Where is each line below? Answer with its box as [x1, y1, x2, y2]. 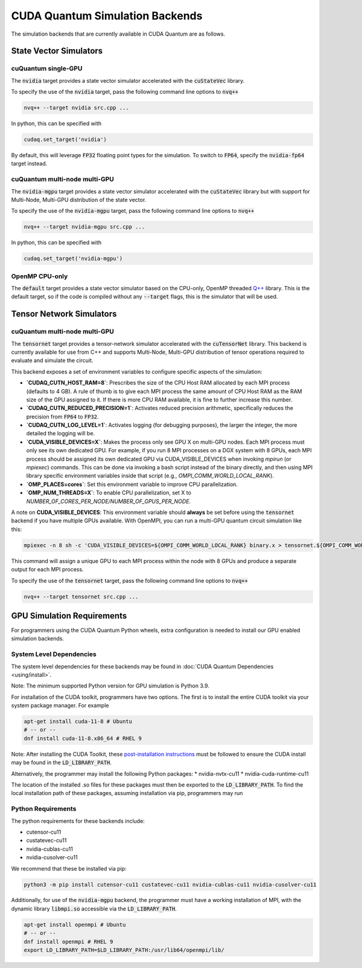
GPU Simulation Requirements [11, 611, 127, 621]
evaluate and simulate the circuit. [11, 357, 94, 364]
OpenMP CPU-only [11, 272, 68, 281]
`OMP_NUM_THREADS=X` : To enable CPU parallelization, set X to [26, 489, 191, 496]
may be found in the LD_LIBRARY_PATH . [11, 759, 112, 766]
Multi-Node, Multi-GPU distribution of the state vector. [11, 196, 147, 203]
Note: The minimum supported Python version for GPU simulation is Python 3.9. [11, 682, 209, 689]
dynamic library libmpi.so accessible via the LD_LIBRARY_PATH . [11, 905, 177, 912]
